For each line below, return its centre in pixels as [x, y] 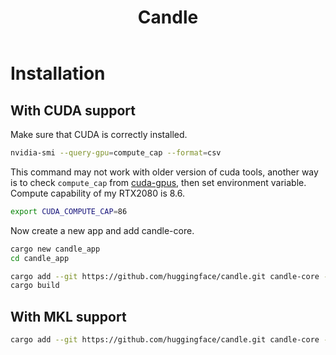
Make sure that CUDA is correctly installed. [99, 134]
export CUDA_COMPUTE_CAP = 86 [69, 211]
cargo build [35, 286]
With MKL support [68, 316]
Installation [58, 73]
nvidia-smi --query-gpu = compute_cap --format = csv [116, 153]
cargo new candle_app [55, 249]
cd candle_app [40, 258]
